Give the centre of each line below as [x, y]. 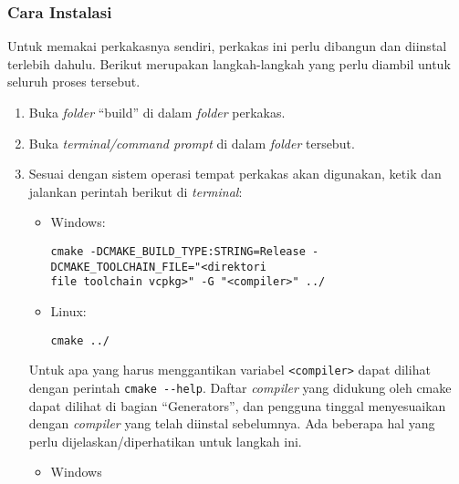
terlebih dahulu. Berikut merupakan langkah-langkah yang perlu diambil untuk [229, 63]
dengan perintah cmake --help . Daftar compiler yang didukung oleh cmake [240, 387]
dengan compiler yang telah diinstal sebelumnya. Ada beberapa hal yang [232, 423]
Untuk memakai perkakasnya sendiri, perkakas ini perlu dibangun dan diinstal [227, 46]
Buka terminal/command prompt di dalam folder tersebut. [192, 143]
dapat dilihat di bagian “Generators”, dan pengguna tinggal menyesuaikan [237, 405]
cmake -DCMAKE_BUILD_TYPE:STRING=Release [178, 251]
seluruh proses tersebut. [74, 82]
